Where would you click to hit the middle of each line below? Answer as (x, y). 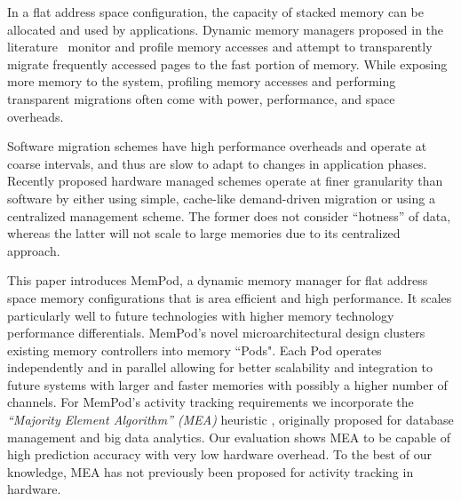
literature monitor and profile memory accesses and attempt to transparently (220, 47)
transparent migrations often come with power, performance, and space (201, 98)
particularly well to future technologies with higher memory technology (201, 315)
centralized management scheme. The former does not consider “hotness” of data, (229, 215)
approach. (34, 250)
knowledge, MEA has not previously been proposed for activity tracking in (211, 471)
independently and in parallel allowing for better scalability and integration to (220, 367)
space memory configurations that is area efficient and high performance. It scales (230, 297)
